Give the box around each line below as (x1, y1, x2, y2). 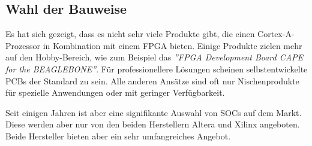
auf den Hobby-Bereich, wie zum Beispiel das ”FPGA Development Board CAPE (5, 51, 304, 63)
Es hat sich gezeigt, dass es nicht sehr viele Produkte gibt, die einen (5, 28, 255, 40)
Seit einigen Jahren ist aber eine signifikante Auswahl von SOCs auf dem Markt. (5, 106, 302, 118)
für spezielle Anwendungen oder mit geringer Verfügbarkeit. (5, 86, 225, 99)
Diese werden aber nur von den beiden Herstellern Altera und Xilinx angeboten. (5, 118, 300, 130)
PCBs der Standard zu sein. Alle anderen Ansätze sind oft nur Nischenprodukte (5, 74, 299, 87)
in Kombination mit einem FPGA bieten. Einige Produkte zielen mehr (43, 39, 302, 51)
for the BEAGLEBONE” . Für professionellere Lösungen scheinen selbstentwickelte (5, 62, 308, 75)
